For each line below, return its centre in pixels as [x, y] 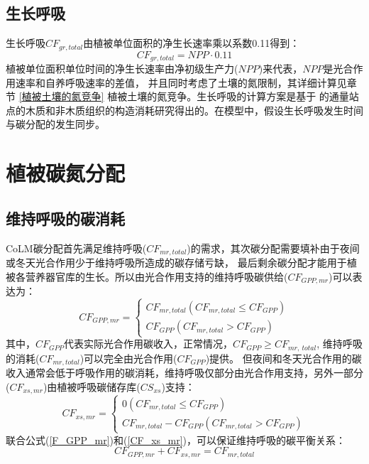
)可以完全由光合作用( [128, 358]
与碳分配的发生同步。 [55, 124]
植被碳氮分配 [66, 173]
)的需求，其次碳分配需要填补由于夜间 [273, 248]
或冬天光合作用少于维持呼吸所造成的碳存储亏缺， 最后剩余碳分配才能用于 [176, 263]
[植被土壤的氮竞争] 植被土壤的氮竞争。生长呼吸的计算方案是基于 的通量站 [189, 96]
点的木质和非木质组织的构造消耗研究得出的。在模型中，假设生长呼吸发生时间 [184, 110]
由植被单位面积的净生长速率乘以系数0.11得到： [192, 43]
